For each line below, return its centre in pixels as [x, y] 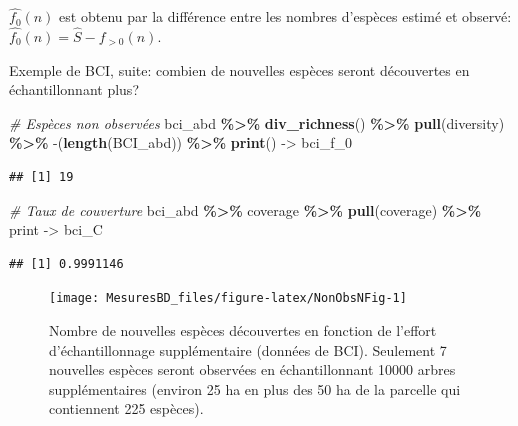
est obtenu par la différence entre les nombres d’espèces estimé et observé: [285, 16]
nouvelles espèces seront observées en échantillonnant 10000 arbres [252, 369]
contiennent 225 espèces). [126, 408]
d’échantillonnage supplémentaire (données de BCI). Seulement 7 [248, 349]
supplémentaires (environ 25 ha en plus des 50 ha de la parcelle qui [255, 388]
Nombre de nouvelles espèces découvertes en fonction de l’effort [243, 330]
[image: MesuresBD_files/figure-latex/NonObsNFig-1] [228, 298]
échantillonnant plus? [74, 89]
